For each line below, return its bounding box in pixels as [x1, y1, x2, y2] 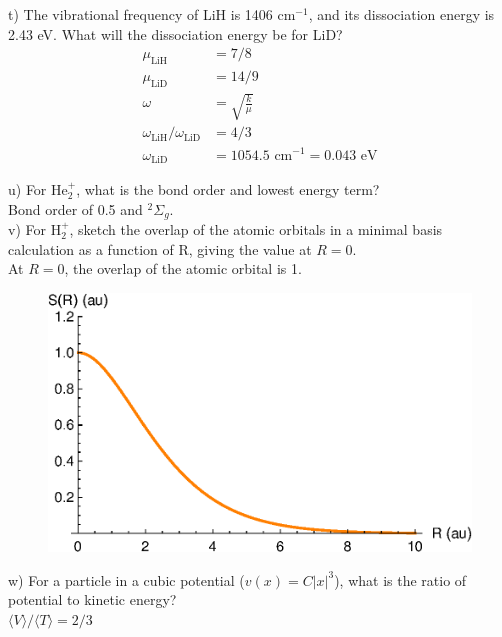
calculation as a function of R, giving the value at [8, 238, 312, 259]
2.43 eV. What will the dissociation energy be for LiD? [8, 23, 343, 44]
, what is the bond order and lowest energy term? [76, 179, 380, 200]
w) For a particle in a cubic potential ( [8, 569, 245, 590]
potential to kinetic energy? [8, 589, 177, 610]
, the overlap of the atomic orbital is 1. [64, 258, 302, 279]
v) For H [8, 219, 62, 240]
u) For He [8, 179, 68, 200]
